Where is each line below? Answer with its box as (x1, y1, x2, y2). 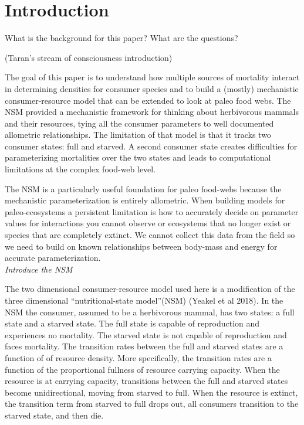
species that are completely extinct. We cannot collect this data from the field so (5, 229, 295, 241)
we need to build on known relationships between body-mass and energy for (5, 240, 278, 252)
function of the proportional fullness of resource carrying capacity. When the (5, 363, 280, 375)
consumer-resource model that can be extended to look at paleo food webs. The (5, 94, 291, 106)
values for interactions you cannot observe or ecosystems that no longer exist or (5, 217, 291, 229)
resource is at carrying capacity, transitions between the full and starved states (5, 375, 288, 387)
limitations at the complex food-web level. (5, 163, 156, 175)
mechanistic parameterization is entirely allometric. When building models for (5, 194, 285, 206)
